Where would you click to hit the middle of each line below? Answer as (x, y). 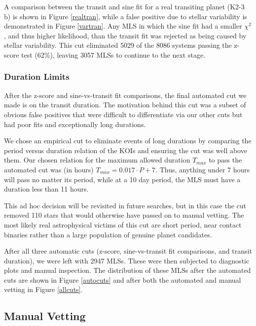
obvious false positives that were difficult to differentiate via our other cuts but (123, 114)
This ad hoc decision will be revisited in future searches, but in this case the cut (125, 205)
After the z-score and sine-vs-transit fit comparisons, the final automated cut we (125, 95)
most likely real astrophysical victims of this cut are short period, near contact (123, 224)
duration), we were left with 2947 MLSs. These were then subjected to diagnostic (127, 260)
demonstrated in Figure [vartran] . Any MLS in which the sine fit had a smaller (123, 26)
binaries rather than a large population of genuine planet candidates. (108, 234)
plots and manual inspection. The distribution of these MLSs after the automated (128, 270)
